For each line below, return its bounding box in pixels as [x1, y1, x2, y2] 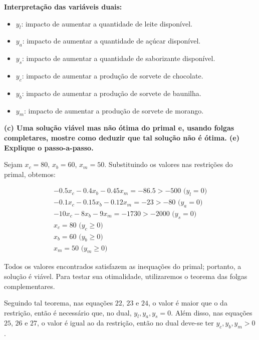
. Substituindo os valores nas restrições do [104, 159, 233, 169]
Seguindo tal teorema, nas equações [4, 297, 113, 308]
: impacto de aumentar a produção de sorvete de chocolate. [22, 70, 203, 80]
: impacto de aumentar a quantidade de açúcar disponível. [22, 35, 201, 46]
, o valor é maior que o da [148, 297, 227, 308]
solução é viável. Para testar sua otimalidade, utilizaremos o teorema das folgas [4, 270, 247, 281]
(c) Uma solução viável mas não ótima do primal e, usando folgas [4, 122, 234, 133]
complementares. [4, 280, 55, 291]
